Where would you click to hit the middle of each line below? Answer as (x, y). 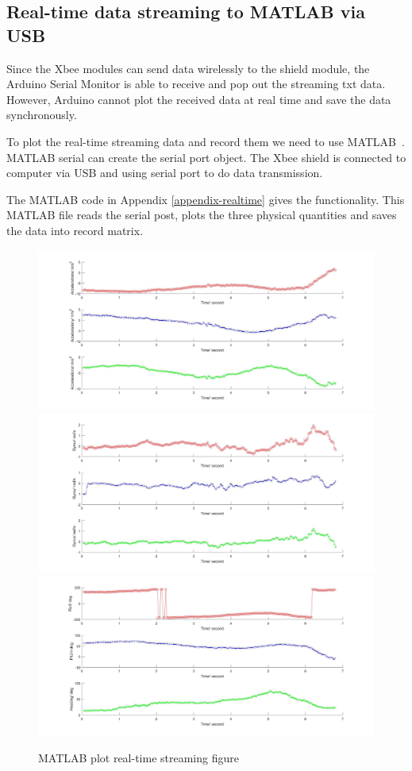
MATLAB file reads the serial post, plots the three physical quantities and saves (202, 215)
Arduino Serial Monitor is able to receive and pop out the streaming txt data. (196, 84)
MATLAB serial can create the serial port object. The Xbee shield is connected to (206, 157)
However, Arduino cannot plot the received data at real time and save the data (199, 99)
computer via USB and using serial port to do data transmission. (165, 173)
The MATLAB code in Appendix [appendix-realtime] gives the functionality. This (206, 199)
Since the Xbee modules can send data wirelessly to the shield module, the (188, 68)
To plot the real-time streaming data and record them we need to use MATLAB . (206, 141)
